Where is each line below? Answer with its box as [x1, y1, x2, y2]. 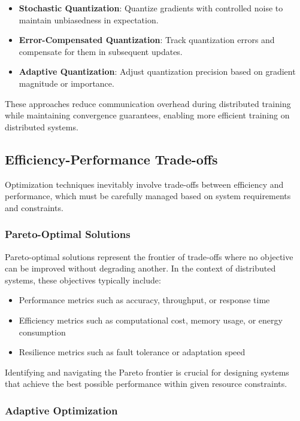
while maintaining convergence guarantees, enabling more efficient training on [5, 109, 290, 121]
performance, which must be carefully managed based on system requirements [5, 190, 291, 202]
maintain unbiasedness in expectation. [19, 13, 159, 26]
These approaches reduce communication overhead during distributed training [5, 97, 291, 109]
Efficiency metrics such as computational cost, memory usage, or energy [19, 313, 283, 326]
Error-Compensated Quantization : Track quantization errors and [19, 33, 275, 46]
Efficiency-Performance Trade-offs [5, 150, 218, 168]
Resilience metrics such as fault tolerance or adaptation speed [19, 346, 246, 358]
